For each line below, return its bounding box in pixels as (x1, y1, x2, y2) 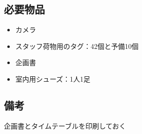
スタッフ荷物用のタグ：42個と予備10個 (15, 41, 139, 51)
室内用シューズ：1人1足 (15, 73, 91, 84)
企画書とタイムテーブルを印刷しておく (4, 120, 126, 131)
